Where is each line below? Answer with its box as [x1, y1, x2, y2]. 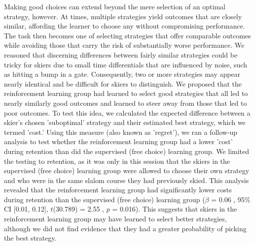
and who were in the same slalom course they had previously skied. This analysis [4, 175, 249, 185]
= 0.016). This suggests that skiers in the [112, 204, 237, 214]
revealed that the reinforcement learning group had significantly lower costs [4, 184, 232, 195]
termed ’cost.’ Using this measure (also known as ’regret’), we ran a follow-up [4, 126, 238, 137]
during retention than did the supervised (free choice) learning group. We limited [4, 146, 250, 156]
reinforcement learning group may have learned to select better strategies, [4, 214, 227, 224]
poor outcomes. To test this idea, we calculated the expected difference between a [4, 107, 251, 118]
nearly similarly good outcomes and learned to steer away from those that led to [4, 97, 247, 108]
